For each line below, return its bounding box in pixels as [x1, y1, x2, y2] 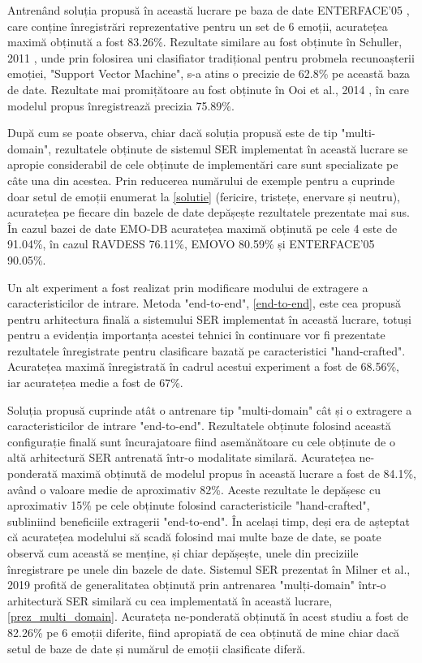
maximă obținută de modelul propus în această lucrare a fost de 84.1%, [61, 465, 417, 482]
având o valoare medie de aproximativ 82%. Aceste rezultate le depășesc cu [7, 480, 381, 497]
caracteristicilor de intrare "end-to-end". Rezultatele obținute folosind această [7, 417, 391, 434]
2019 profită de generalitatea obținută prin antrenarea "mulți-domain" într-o [7, 576, 386, 593]
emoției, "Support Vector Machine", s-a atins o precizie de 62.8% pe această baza [7, 65, 411, 82]
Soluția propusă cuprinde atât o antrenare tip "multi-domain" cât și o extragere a [7, 401, 412, 418]
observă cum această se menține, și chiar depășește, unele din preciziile [7, 545, 359, 561]
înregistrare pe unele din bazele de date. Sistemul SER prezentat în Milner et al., [7, 560, 411, 577]
